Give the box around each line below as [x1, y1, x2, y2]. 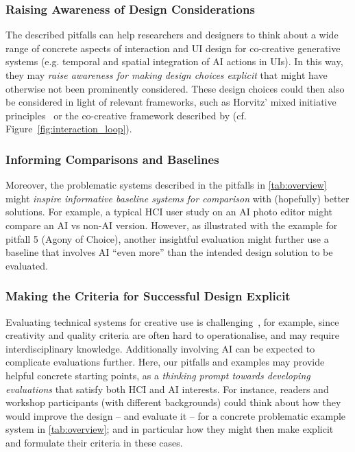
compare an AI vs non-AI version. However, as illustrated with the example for [5, 217, 338, 232]
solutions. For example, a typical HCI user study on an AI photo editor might [5, 204, 333, 219]
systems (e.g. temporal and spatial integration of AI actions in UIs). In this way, [5, 54, 343, 69]
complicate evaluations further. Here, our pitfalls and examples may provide [5, 355, 325, 369]
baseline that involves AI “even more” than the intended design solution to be [5, 245, 333, 259]
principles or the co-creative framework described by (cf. [5, 108, 247, 122]
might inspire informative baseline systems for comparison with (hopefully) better [5, 191, 350, 205]
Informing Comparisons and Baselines [5, 150, 219, 167]
